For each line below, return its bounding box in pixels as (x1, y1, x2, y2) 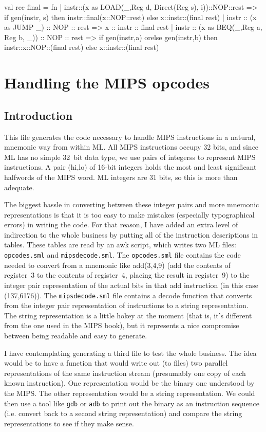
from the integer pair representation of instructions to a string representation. (4, 300, 249, 311)
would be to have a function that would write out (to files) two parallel (4, 357, 228, 368)
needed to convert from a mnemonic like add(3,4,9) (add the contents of (4, 259, 231, 270)
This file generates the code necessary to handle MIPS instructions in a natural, (4, 131, 256, 142)
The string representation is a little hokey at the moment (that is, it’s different (4, 310, 252, 320)
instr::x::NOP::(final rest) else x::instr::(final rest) (4, 42, 159, 52)
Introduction (4, 107, 73, 123)
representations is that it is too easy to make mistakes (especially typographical (4, 209, 255, 220)
